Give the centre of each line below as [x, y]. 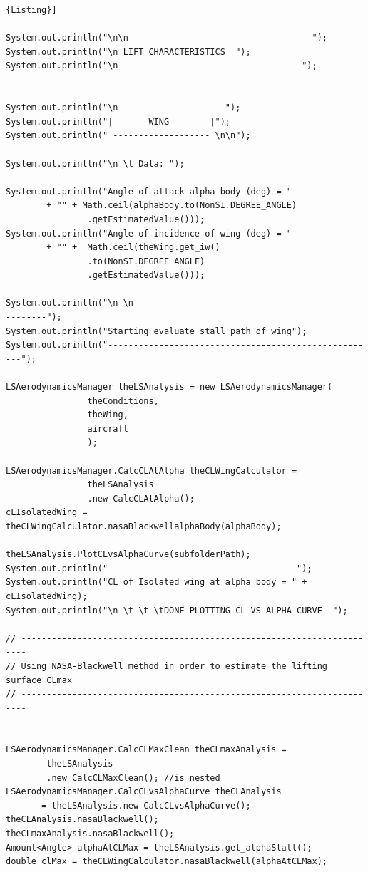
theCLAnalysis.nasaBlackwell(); [82, 820]
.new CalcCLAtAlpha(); [141, 498]
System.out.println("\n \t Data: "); [95, 163]
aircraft [108, 429]
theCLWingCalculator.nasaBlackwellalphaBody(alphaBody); [144, 526]
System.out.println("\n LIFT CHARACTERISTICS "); [128, 52]
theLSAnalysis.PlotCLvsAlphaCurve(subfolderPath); [128, 555]
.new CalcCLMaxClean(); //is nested [133, 778]
